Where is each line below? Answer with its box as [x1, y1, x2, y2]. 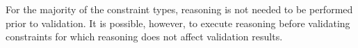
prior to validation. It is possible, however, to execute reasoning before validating [6, 15, 350, 30]
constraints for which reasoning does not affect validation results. [6, 29, 283, 44]
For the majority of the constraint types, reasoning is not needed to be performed [6, 2, 353, 16]
